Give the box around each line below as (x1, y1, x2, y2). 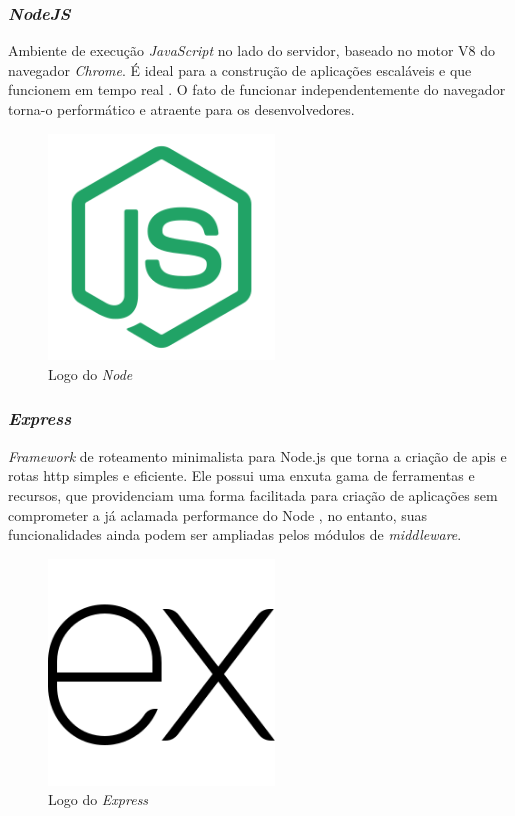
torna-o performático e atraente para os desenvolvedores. (8, 99, 355, 119)
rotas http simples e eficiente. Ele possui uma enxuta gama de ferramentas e (8, 465, 475, 486)
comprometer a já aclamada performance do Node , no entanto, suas (8, 504, 428, 525)
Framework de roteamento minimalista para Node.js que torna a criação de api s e (8, 445, 507, 466)
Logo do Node (48, 363, 133, 384)
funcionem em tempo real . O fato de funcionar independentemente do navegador (8, 79, 506, 100)
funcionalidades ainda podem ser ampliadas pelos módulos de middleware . (8, 524, 462, 545)
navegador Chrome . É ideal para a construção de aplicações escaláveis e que (8, 59, 472, 80)
